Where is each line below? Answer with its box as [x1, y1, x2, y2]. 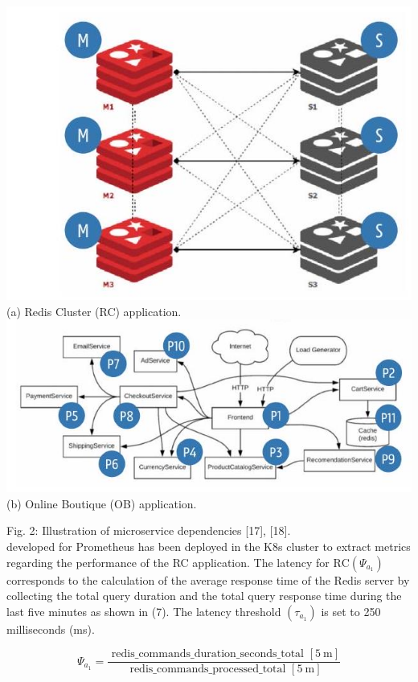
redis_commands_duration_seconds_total [111, 648, 304, 660]
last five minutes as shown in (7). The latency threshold [6, 602, 281, 619]
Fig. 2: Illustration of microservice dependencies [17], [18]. [6, 522, 291, 539]
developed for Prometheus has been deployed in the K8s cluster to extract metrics [6, 538, 411, 555]
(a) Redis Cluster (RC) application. [6, 302, 182, 319]
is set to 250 [321, 602, 381, 619]
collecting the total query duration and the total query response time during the [6, 587, 402, 604]
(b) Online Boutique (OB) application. [6, 495, 197, 511]
